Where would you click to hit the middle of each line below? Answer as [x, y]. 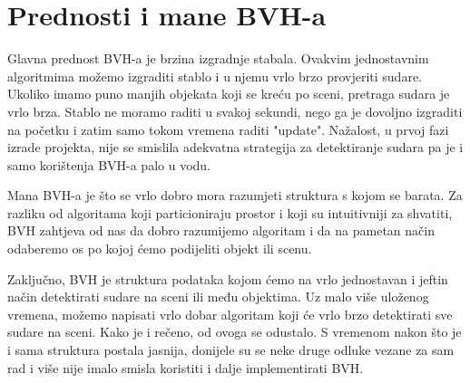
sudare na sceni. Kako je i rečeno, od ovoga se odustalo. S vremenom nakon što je [235, 332]
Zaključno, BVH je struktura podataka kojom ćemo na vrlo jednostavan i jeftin [228, 278]
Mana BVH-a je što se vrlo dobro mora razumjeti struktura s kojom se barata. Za [235, 195]
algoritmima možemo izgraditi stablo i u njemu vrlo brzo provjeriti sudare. [215, 76]
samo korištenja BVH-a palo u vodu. [109, 164]
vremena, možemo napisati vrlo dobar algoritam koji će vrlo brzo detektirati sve [230, 314]
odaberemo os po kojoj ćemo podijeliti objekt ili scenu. [160, 249]
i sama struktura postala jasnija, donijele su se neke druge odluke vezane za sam [231, 350]
